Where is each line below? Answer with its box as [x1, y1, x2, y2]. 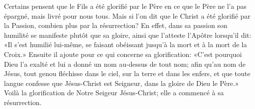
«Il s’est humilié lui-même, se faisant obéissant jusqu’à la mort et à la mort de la [4, 39, 247, 50]
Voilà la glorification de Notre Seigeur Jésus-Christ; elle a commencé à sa [4, 87, 224, 98]
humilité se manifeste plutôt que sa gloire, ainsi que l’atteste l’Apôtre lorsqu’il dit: [4, 29, 252, 40]
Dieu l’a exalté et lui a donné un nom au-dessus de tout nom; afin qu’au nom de [4, 58, 246, 69]
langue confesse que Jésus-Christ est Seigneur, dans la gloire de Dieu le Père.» [4, 78, 239, 88]
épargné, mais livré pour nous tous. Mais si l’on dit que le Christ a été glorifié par [4, 10, 251, 21]
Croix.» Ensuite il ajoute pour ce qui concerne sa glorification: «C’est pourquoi [4, 49, 242, 59]
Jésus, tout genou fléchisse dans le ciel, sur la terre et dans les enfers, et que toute [4, 68, 251, 79]
